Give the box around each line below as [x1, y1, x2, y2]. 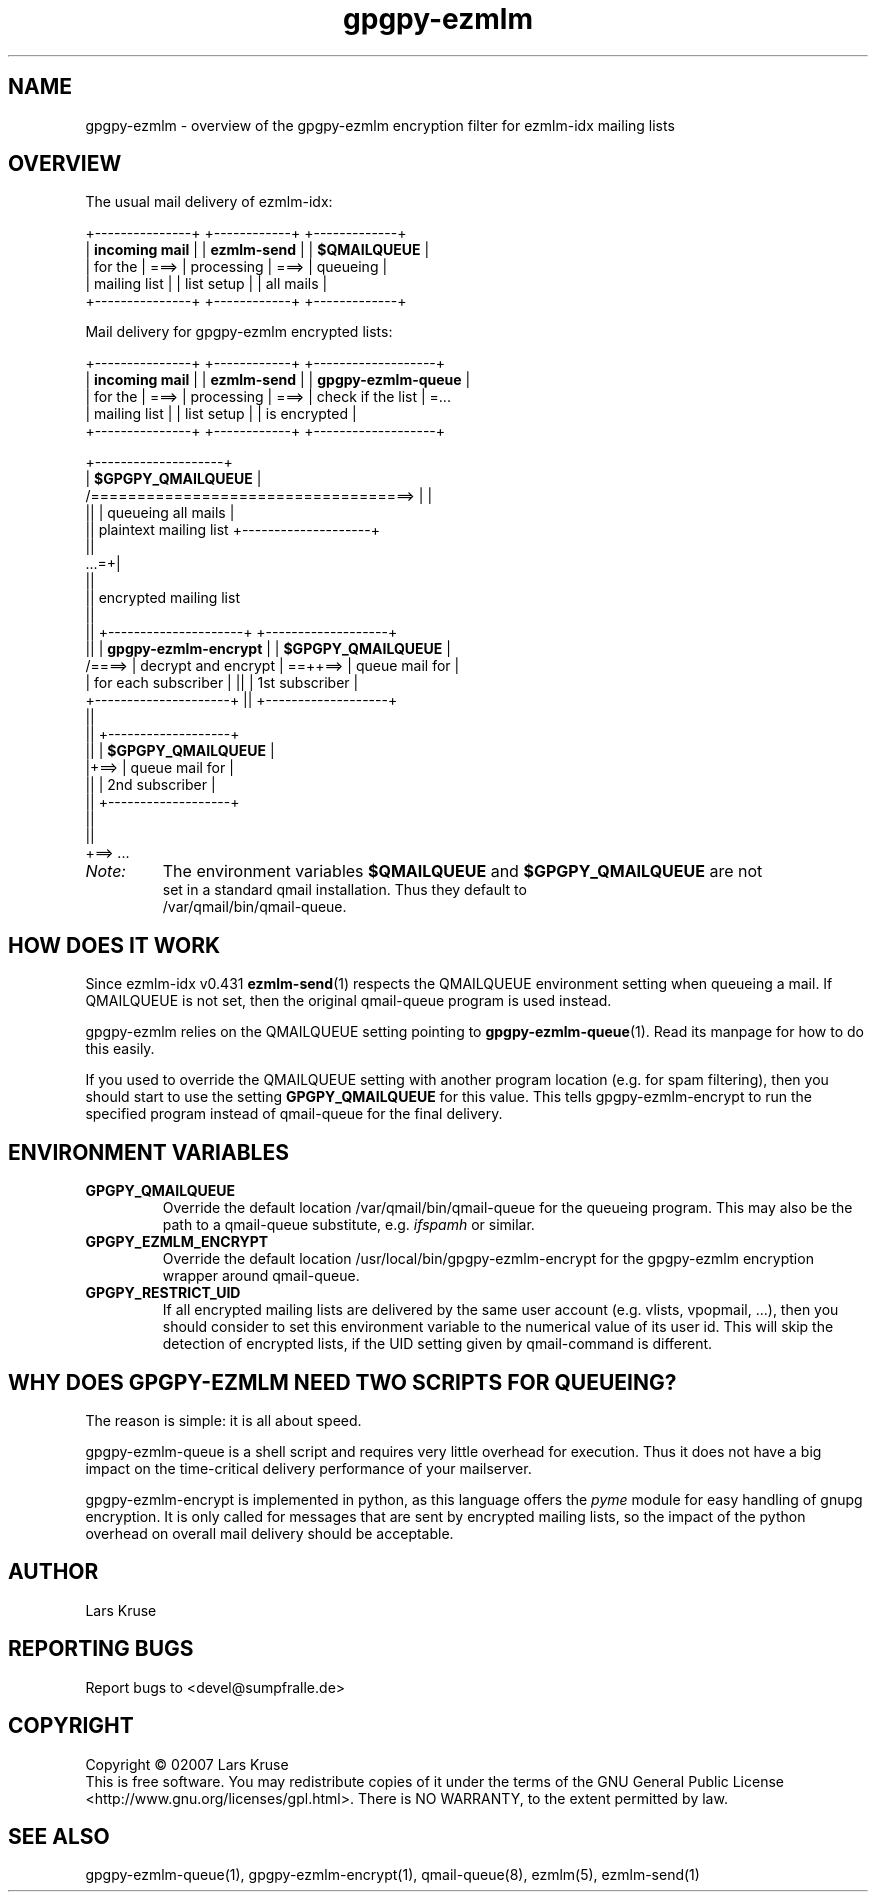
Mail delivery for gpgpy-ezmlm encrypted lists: [85, 323, 393, 341]
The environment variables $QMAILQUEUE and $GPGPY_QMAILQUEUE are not [162, 861, 763, 882]
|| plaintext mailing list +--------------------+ [85, 521, 380, 539]
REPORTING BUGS [8, 1636, 194, 1662]
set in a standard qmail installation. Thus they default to [162, 881, 527, 899]
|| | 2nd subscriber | [85, 776, 216, 794]
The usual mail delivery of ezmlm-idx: [85, 193, 333, 211]
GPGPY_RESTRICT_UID [85, 1284, 241, 1302]
